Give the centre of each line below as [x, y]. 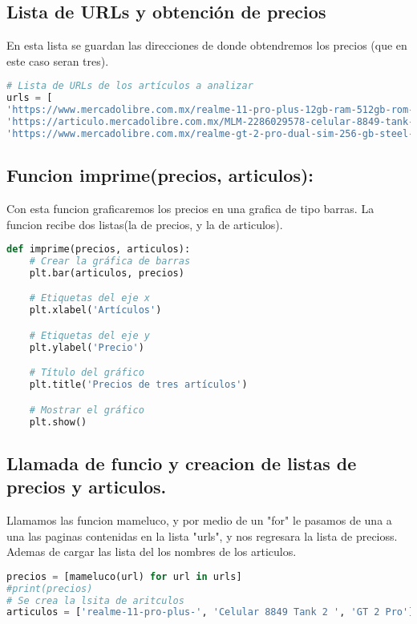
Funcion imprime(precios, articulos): [160, 175]
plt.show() [58, 422]
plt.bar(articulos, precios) [107, 273]
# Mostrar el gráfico [87, 410]
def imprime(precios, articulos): [99, 250]
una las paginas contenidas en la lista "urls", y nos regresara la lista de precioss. [202, 535]
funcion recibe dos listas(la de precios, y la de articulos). [145, 224]
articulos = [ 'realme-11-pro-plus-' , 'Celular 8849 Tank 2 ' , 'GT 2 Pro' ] [211, 612]
